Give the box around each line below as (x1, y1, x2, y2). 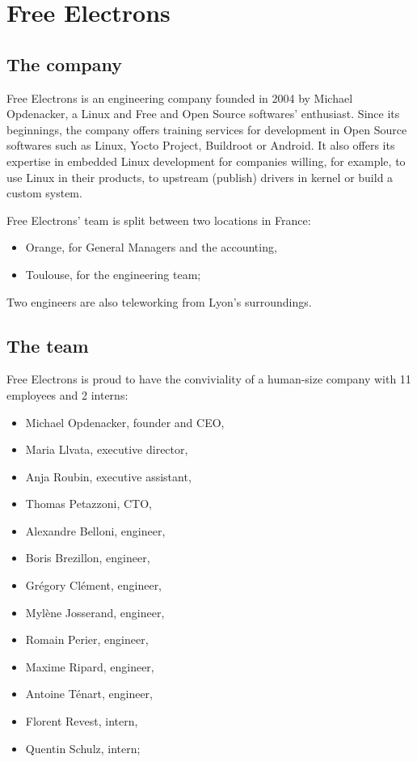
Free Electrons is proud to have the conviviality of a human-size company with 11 (6, 370, 411, 387)
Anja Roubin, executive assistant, (25, 468, 192, 485)
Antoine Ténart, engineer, (25, 685, 153, 702)
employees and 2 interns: (6, 386, 128, 403)
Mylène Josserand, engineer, (25, 603, 165, 620)
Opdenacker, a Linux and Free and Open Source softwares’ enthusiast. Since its (6, 105, 400, 122)
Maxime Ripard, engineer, (25, 658, 154, 675)
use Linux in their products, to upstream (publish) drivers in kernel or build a (6, 168, 394, 185)
